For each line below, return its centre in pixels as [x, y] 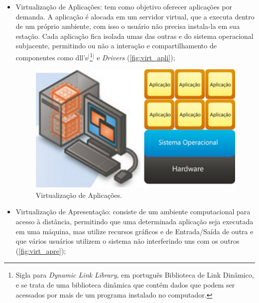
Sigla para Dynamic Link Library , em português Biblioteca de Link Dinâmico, [135, 275]
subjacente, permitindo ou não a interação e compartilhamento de [116, 46]
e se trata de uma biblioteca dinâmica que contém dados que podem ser [125, 285]
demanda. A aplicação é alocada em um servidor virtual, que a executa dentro [135, 16]
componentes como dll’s [52, 57]
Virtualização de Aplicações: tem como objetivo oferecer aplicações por [124, 6]
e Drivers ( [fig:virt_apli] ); [136, 57]
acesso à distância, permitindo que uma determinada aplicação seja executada [134, 222]
